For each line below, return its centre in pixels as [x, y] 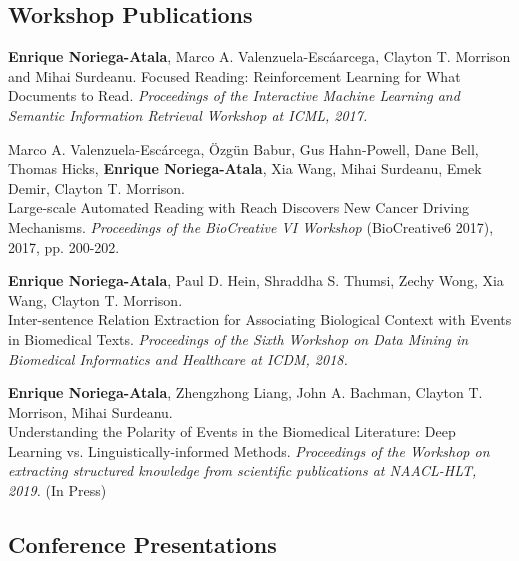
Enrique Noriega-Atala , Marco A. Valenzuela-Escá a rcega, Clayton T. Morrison [259, 56]
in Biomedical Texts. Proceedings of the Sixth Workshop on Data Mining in [238, 338]
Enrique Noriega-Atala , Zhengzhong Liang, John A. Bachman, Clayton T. [245, 392]
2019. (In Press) [57, 490]
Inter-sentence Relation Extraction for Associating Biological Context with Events [260, 319]
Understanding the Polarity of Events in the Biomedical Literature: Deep [232, 431]
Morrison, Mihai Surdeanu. [90, 411]
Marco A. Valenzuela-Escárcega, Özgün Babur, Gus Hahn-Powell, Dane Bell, [243, 148]
